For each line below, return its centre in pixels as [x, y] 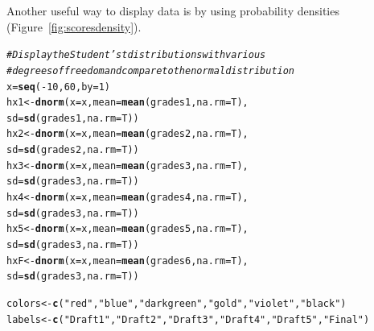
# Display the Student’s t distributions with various [136, 55]
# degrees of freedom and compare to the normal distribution [151, 70]
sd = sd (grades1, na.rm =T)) [73, 118]
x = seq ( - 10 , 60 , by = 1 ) [59, 87]
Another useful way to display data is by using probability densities [173, 10]
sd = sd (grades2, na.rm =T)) [73, 150]
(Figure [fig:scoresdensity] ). [74, 26]
